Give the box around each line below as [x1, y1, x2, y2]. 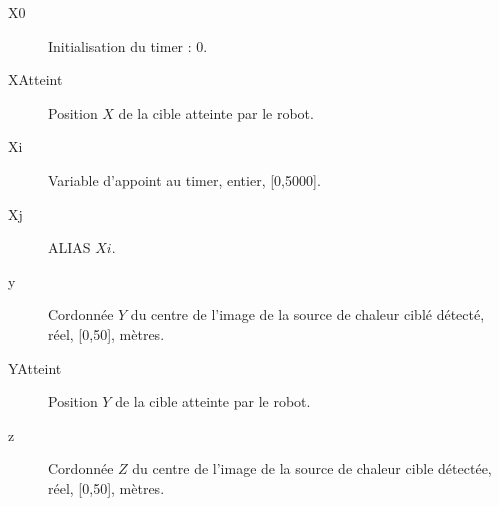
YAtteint [8, 357, 62, 378]
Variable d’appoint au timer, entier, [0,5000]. [48, 169, 321, 190]
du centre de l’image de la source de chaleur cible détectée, [132, 458, 492, 479]
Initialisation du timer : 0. [48, 35, 208, 56]
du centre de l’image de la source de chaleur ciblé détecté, [130, 304, 485, 325]
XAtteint [8, 69, 63, 90]
